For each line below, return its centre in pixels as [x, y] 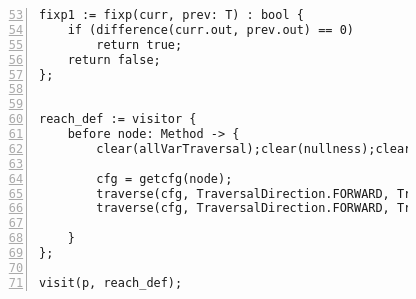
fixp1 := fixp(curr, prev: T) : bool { [171, 15]
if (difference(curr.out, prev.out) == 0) [210, 29]
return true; [139, 44]
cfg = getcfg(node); [164, 178]
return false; [114, 59]
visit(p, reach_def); [111, 282]
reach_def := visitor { [118, 119]
